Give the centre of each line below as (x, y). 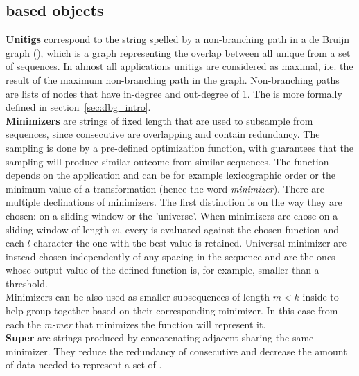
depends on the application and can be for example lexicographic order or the (170, 175)
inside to (321, 297)
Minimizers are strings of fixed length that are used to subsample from (159, 120)
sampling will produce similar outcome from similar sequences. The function (167, 161)
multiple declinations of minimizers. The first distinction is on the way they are (174, 202)
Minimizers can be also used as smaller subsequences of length (138, 297)
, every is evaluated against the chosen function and (229, 229)
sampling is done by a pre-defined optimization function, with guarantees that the (180, 147)
